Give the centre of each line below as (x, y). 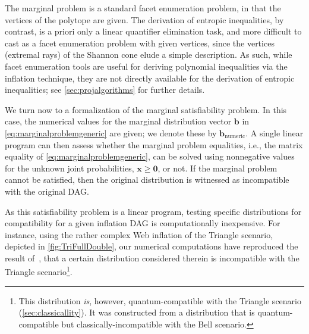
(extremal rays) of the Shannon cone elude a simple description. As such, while (149, 54)
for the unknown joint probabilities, (70, 168)
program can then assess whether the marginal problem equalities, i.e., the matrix (154, 144)
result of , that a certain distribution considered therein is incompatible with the (152, 257)
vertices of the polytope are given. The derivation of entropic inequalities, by (144, 19)
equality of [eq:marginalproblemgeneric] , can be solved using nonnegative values (150, 156)
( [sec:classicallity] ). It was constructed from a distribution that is (137, 312)
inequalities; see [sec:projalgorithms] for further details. (105, 90)
